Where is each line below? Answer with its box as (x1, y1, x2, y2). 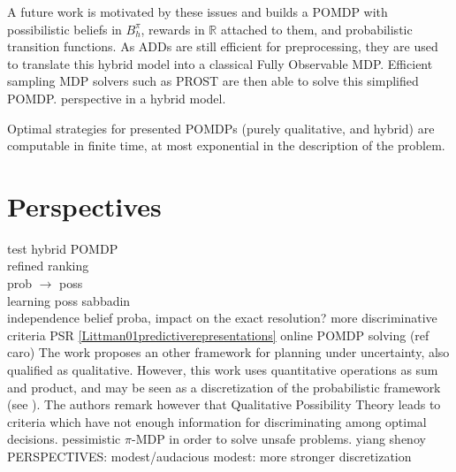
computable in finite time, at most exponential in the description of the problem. (7, 136, 445, 155)
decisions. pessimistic (7, 430, 121, 448)
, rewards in (141, 19, 205, 38)
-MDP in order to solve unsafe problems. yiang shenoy (131, 430, 426, 448)
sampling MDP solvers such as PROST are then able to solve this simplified (7, 72, 419, 90)
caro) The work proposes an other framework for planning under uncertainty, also (7, 343, 450, 362)
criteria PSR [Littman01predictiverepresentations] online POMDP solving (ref (7, 325, 429, 344)
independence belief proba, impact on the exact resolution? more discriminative (7, 308, 437, 327)
